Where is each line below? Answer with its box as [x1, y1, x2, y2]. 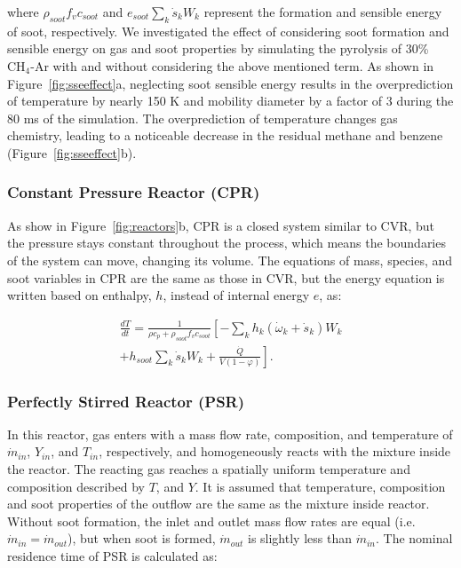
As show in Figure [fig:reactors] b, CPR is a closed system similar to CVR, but [7, 216, 435, 234]
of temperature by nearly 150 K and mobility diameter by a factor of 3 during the [7, 91, 454, 110]
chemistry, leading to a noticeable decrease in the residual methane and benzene [7, 126, 443, 145]
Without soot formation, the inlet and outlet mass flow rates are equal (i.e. [7, 511, 416, 530]
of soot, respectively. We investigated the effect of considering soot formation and [7, 21, 449, 40]
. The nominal [375, 529, 453, 548]
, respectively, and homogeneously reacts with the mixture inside [99, 442, 451, 461]
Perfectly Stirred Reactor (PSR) [7, 390, 245, 412]
